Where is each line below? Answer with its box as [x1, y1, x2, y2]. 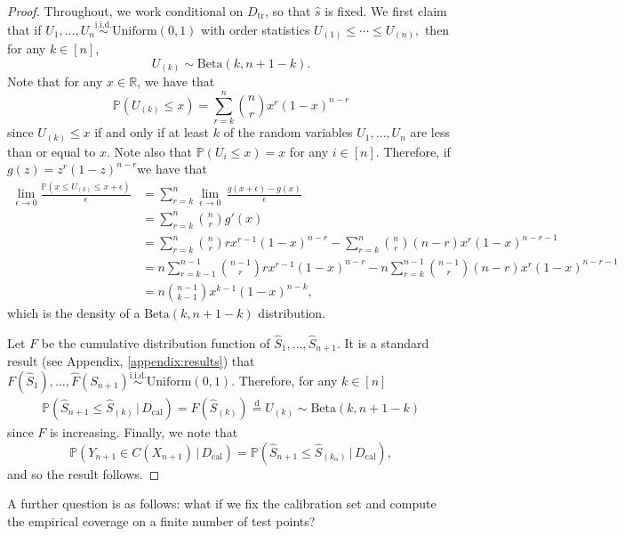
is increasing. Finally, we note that [49, 423, 238, 442]
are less [410, 123, 450, 142]
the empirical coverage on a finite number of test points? [7, 511, 316, 530]
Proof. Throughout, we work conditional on [7, 2, 244, 20]
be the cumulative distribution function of [41, 333, 270, 352]
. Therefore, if [375, 142, 451, 160]
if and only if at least [94, 123, 210, 142]
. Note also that [106, 142, 193, 160]
